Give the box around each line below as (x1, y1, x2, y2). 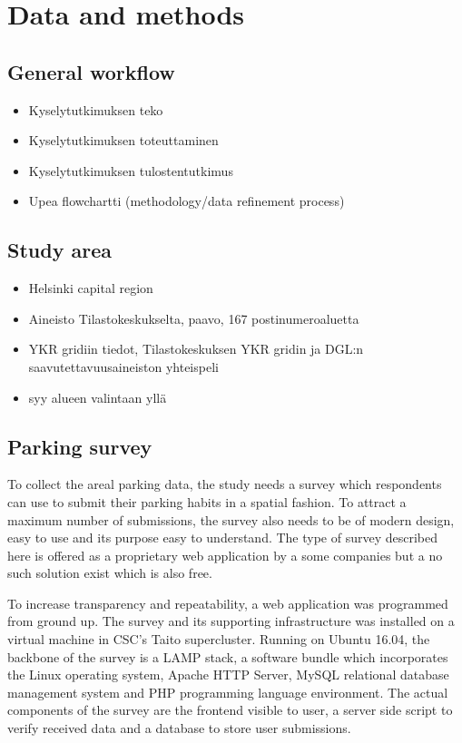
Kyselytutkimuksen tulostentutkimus (28, 161, 233, 180)
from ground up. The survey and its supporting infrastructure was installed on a (7, 611, 455, 631)
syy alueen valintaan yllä (28, 387, 167, 406)
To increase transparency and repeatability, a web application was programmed (7, 593, 448, 612)
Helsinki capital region (28, 279, 153, 298)
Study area (7, 236, 112, 264)
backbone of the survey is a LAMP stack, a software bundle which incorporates (7, 647, 448, 666)
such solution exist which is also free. (7, 563, 212, 582)
